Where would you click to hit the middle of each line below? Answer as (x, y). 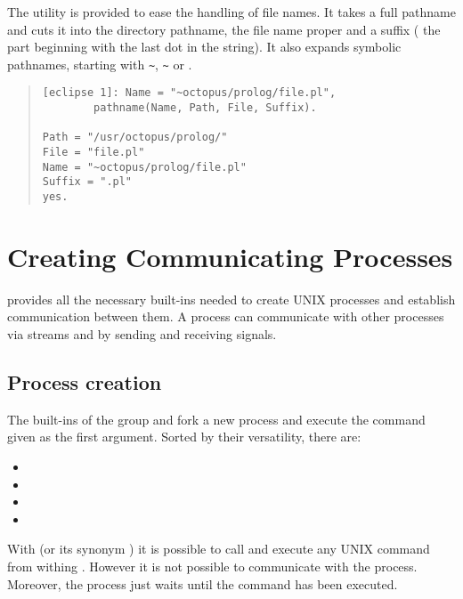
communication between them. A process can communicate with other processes (226, 316)
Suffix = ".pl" (87, 182)
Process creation (85, 381)
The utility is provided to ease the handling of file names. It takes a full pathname (231, 12)
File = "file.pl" (93, 153)
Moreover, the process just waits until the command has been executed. (203, 583)
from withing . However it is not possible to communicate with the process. (212, 566)
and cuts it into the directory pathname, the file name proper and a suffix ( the (224, 29)
